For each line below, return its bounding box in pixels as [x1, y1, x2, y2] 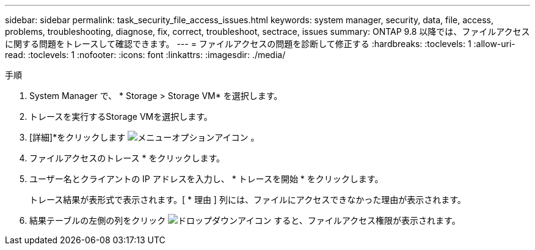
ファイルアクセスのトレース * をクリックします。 [29, 153, 225, 163]
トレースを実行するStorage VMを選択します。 [29, 111, 213, 122]
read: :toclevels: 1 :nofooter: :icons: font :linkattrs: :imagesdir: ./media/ [5, 50, 286, 60]
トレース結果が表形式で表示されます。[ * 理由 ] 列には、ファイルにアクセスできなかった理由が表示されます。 [29, 194, 466, 205]
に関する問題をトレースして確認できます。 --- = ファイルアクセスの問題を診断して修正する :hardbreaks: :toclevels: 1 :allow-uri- [5, 39, 515, 49]
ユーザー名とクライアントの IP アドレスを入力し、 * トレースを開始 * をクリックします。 [29, 174, 384, 184]
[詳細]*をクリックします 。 [29, 132, 260, 142]
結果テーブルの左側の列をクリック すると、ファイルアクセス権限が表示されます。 [29, 215, 460, 226]
